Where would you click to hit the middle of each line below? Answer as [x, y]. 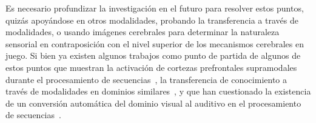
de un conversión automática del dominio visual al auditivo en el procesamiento [153, 103]
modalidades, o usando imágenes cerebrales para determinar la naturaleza [143, 32]
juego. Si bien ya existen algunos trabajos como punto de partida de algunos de [153, 55]
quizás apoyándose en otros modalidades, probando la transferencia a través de [152, 20]
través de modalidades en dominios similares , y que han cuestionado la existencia [158, 91]
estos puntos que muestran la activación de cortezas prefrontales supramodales [151, 67]
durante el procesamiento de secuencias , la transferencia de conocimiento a [146, 79]
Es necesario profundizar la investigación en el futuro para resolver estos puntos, [155, 8]
